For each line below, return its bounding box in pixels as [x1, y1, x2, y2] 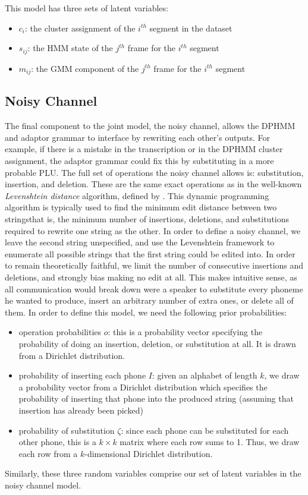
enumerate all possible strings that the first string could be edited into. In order [5, 247, 296, 260]
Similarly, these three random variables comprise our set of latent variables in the [5, 467, 301, 480]
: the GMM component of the [31, 62, 139, 74]
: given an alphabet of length [152, 369, 257, 382]
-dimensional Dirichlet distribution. [84, 447, 213, 459]
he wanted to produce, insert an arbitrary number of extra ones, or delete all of [5, 294, 294, 307]
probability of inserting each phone [18, 369, 146, 382]
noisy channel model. [5, 478, 81, 491]
